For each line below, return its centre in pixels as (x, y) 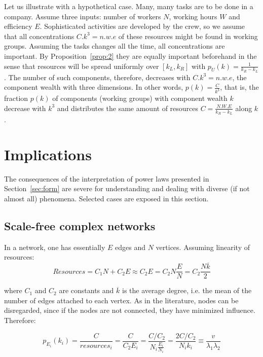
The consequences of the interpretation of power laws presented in (107, 178)
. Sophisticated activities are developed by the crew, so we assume (142, 26)
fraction (16, 98)
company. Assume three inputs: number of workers (83, 16)
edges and (130, 247)
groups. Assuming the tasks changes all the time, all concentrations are (115, 46)
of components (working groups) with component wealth (140, 98)
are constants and (86, 290)
